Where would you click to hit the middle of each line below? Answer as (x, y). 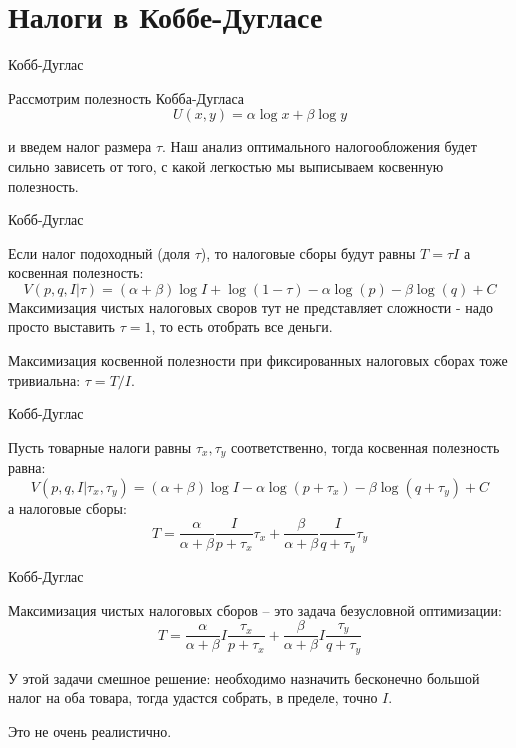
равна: (27, 467)
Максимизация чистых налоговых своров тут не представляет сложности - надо (251, 306)
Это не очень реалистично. (90, 730)
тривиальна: (44, 379)
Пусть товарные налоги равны (100, 446)
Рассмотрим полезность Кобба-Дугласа (126, 97)
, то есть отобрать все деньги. (242, 326)
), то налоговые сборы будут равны (308, 252)
